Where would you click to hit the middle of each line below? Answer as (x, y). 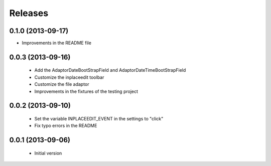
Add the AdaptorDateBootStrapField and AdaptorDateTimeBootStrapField (110, 70)
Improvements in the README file (56, 43)
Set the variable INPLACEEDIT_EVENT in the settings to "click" (99, 119)
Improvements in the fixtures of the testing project (86, 91)
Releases (29, 13)
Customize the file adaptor (62, 84)
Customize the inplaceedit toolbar (69, 77)
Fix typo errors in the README (66, 126)
